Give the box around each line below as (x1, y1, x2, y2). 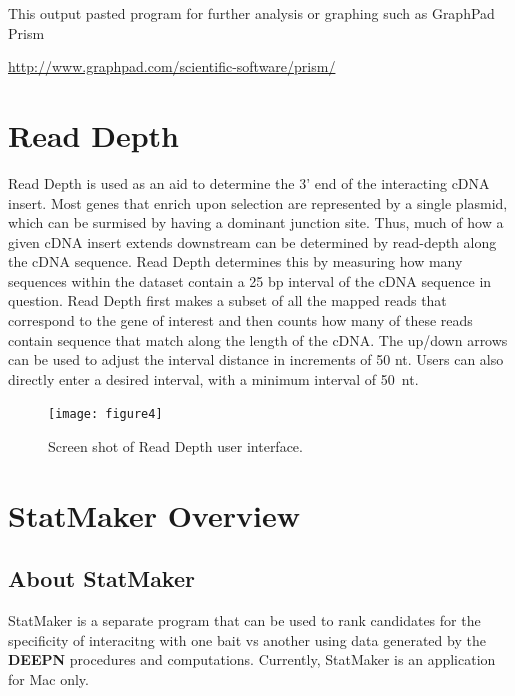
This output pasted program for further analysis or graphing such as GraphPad (8, 3, 495, 23)
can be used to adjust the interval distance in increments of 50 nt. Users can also (8, 349, 504, 370)
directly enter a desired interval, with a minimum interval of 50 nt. (8, 368, 419, 389)
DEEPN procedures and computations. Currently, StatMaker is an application (8, 649, 496, 670)
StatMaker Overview (8, 494, 300, 535)
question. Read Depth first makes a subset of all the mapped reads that (8, 290, 447, 311)
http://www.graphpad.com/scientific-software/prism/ (8, 56, 336, 77)
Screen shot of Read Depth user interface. (48, 436, 303, 457)
